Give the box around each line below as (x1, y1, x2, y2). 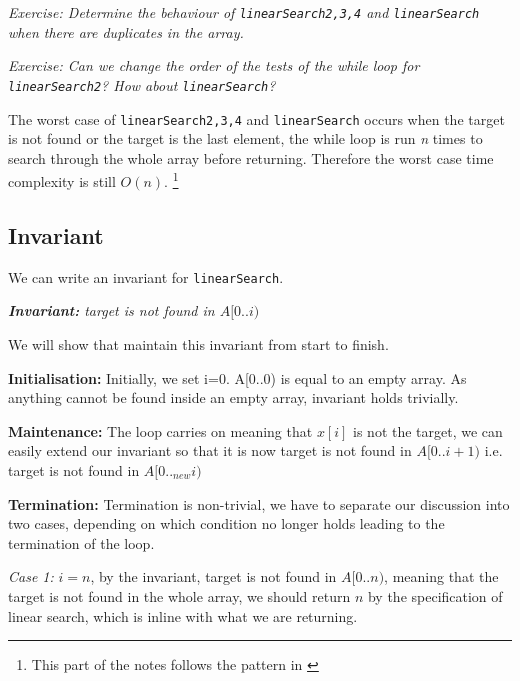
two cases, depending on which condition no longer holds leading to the (8, 513, 445, 534)
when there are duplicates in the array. (8, 21, 244, 42)
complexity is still (8, 171, 116, 191)
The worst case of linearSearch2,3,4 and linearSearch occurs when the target (8, 108, 505, 129)
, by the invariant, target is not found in (90, 566, 337, 587)
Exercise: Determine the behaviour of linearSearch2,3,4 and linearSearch (8, 2, 480, 22)
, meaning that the (384, 566, 499, 587)
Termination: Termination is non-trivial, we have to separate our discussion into (8, 493, 510, 514)
